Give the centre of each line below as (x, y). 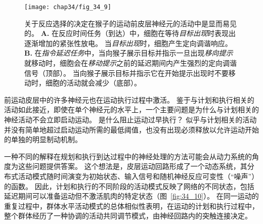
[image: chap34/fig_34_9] (68, 7)
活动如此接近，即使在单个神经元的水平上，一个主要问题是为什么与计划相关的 (131, 109)
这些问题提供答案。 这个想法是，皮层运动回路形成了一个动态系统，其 (133, 166)
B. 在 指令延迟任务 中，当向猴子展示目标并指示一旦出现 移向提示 (129, 53)
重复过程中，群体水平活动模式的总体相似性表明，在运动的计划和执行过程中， (131, 206)
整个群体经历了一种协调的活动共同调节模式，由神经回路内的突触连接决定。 (128, 216)
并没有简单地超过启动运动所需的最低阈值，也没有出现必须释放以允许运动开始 (131, 129)
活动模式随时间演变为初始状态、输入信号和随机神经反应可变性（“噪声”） (138, 176)
